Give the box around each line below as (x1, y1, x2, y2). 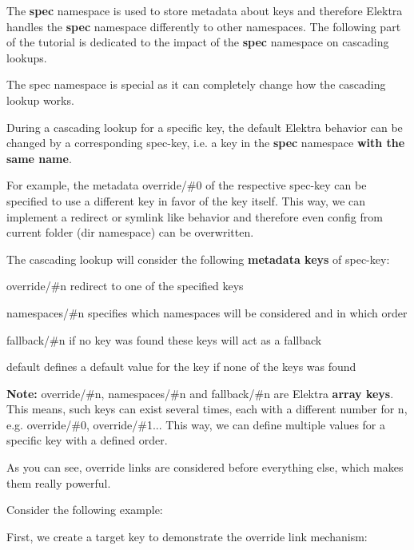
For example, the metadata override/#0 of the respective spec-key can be (6, 177, 367, 193)
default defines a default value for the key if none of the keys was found (6, 358, 356, 375)
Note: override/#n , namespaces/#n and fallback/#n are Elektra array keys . (6, 385, 394, 401)
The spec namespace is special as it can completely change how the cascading (6, 76, 386, 93)
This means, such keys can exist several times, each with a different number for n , (6, 401, 408, 417)
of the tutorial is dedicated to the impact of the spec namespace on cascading (6, 34, 389, 50)
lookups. (6, 49, 47, 66)
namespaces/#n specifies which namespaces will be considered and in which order (6, 304, 408, 321)
